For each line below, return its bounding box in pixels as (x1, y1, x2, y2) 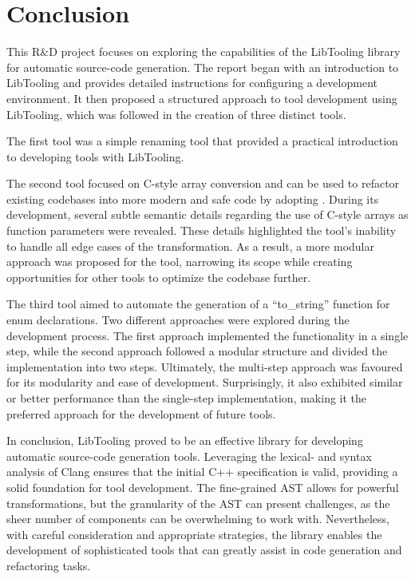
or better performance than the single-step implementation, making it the (6, 390, 367, 406)
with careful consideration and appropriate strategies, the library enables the (6, 525, 382, 542)
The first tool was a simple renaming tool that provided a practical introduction (6, 133, 398, 149)
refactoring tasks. (6, 557, 91, 573)
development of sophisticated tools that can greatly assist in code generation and (6, 541, 402, 558)
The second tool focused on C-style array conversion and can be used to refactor (6, 175, 400, 192)
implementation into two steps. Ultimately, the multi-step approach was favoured (6, 358, 403, 375)
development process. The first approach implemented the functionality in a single (6, 327, 409, 343)
